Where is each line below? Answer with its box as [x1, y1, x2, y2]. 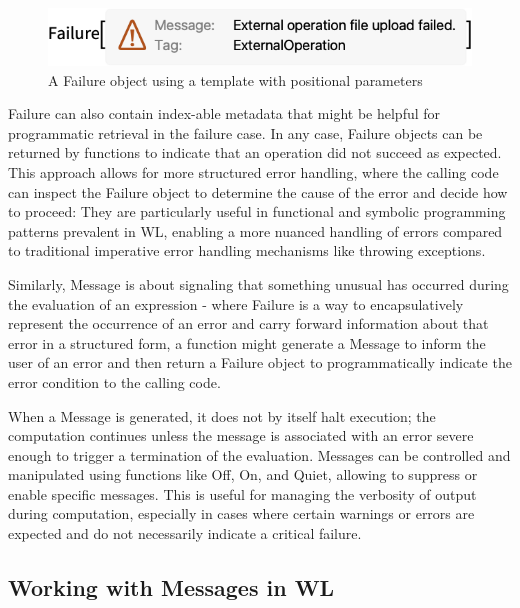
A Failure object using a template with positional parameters [48, 69, 423, 90]
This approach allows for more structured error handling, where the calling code [8, 161, 499, 182]
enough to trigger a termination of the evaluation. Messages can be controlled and [8, 444, 511, 465]
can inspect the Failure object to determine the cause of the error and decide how [8, 181, 508, 202]
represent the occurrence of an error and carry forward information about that [8, 313, 489, 334]
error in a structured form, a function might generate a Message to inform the [8, 332, 486, 353]
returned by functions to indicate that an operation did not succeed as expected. [8, 142, 502, 163]
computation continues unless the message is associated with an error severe [8, 425, 474, 446]
